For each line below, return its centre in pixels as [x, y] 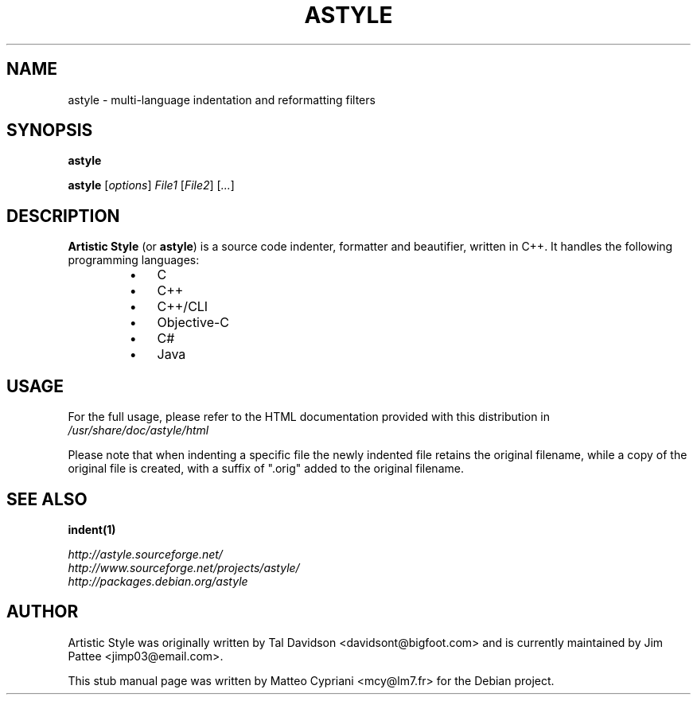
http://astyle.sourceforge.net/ [145, 554]
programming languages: [134, 260]
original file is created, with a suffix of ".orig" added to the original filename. [266, 469]
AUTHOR [43, 612]
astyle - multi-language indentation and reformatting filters [222, 99]
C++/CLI [183, 307]
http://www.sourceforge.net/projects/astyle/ [184, 567]
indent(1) [92, 529]
